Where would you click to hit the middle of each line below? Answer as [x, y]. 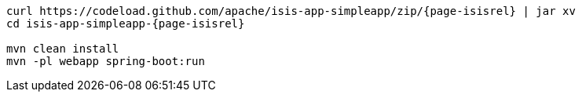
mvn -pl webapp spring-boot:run [106, 61]
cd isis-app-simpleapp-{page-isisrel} [126, 24]
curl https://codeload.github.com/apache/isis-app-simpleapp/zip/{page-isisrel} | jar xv [291, 11]
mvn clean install [63, 49]
